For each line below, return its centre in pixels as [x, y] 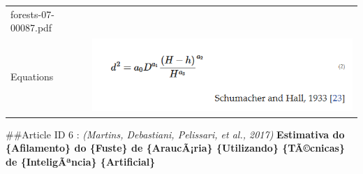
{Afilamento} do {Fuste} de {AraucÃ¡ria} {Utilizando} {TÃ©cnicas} [175, 148]
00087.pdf [31, 28]
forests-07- [32, 14]
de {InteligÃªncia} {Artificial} [81, 161]
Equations [32, 76]
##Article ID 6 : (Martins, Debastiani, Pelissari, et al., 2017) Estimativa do [175, 134]
